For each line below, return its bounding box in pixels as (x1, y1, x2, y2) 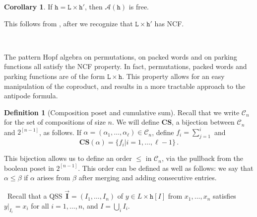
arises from (37, 172, 70, 183)
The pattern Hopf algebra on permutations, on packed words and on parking (4, 51, 237, 62)
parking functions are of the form (4, 71, 105, 81)
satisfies (212, 191, 236, 201)
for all (31, 200, 49, 211)
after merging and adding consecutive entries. (78, 172, 217, 183)
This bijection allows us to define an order (4, 153, 132, 163)
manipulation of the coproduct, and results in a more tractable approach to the (4, 80, 246, 91)
